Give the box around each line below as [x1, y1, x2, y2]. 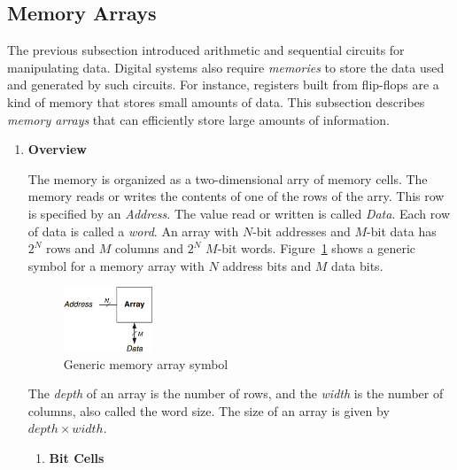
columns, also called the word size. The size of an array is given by [27, 401, 390, 420]
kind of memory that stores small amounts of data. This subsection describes [7, 92, 425, 111]
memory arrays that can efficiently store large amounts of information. [7, 110, 390, 128]
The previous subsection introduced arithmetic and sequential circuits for [7, 41, 405, 59]
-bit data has [367, 221, 437, 240]
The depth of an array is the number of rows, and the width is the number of [27, 384, 444, 403]
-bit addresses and [252, 221, 351, 240]
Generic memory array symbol [63, 354, 228, 373]
